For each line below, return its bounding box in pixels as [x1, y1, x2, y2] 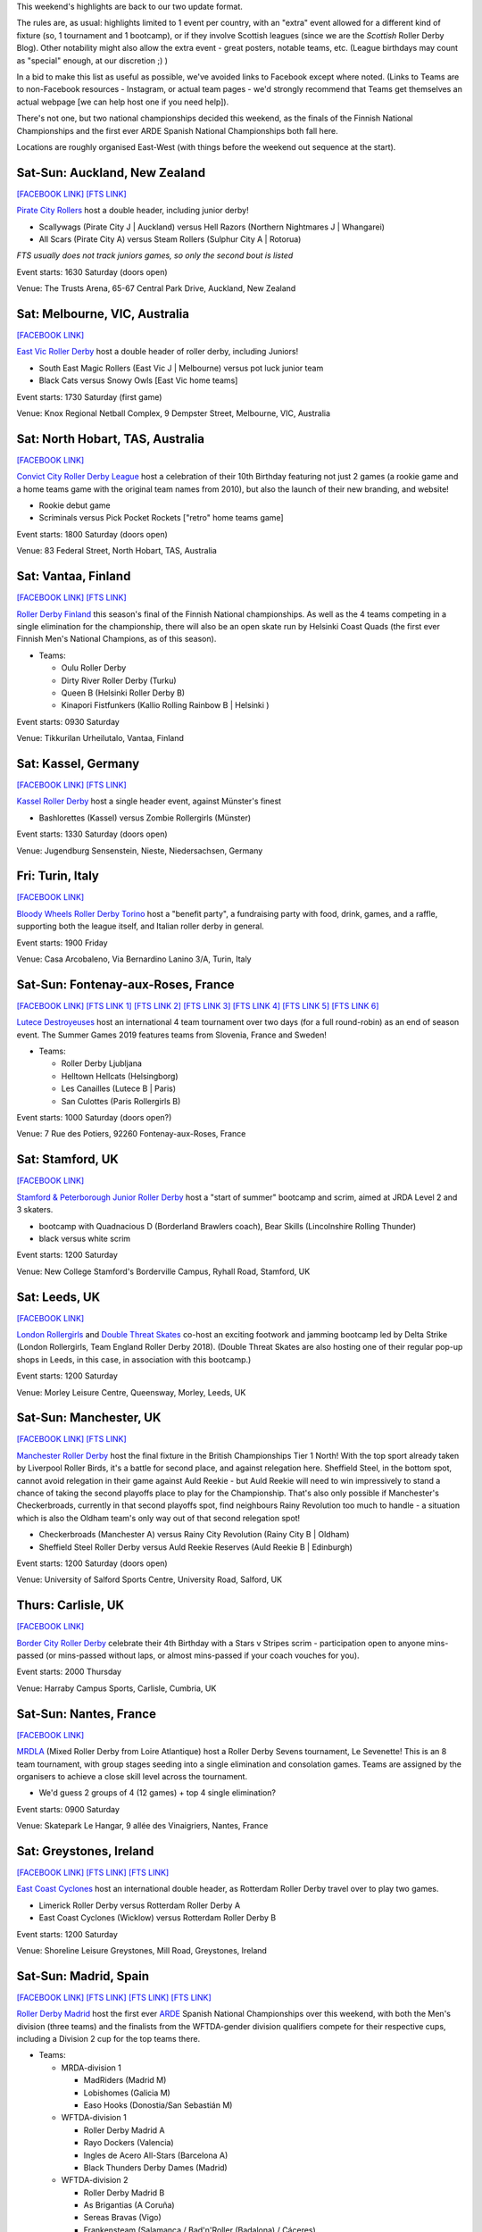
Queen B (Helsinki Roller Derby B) [61, 687, 186, 698]
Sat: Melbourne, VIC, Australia [16, 306, 189, 321]
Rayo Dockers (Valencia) [83, 2137, 174, 2148]
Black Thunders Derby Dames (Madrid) [83, 2161, 228, 2173]
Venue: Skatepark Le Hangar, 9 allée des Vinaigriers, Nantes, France [16, 1820, 269, 1831]
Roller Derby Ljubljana [61, 1058, 143, 1069]
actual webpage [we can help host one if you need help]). [16, 96, 229, 107]
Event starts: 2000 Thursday [16, 1666, 122, 1678]
